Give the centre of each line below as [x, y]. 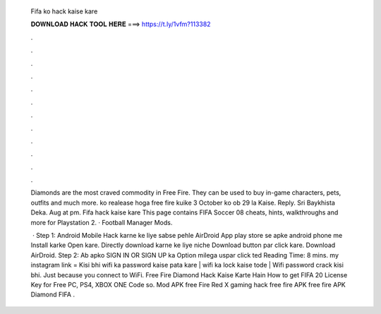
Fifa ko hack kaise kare [64, 11]
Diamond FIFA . [53, 295]
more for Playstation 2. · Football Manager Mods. [102, 222]
